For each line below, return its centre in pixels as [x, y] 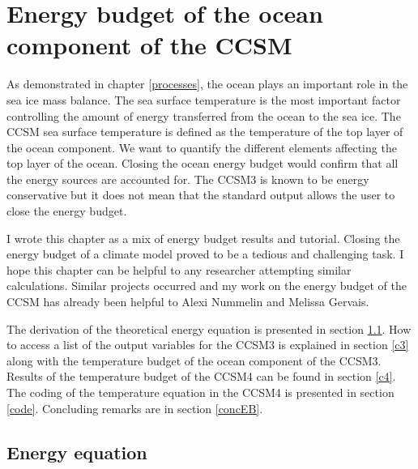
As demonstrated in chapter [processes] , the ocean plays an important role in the [207, 84]
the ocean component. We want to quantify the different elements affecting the [202, 147]
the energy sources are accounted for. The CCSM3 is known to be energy [188, 179]
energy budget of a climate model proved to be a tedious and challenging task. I [205, 254]
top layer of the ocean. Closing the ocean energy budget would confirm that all [203, 163]
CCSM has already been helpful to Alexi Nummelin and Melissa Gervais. [188, 302]
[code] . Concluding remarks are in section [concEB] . [135, 408]
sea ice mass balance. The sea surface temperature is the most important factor [204, 99]
